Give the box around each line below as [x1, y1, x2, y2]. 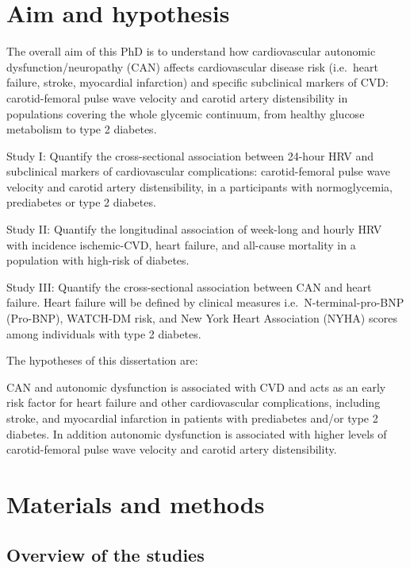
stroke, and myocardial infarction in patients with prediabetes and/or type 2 [6, 410, 378, 426]
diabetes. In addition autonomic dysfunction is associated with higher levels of [6, 425, 387, 442]
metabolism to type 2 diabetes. [6, 121, 157, 137]
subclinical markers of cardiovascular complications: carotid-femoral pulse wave [6, 163, 390, 180]
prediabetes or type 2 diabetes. [6, 194, 156, 211]
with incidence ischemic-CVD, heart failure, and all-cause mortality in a [6, 236, 356, 253]
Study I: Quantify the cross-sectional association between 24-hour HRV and [6, 147, 374, 164]
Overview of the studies [6, 542, 205, 566]
